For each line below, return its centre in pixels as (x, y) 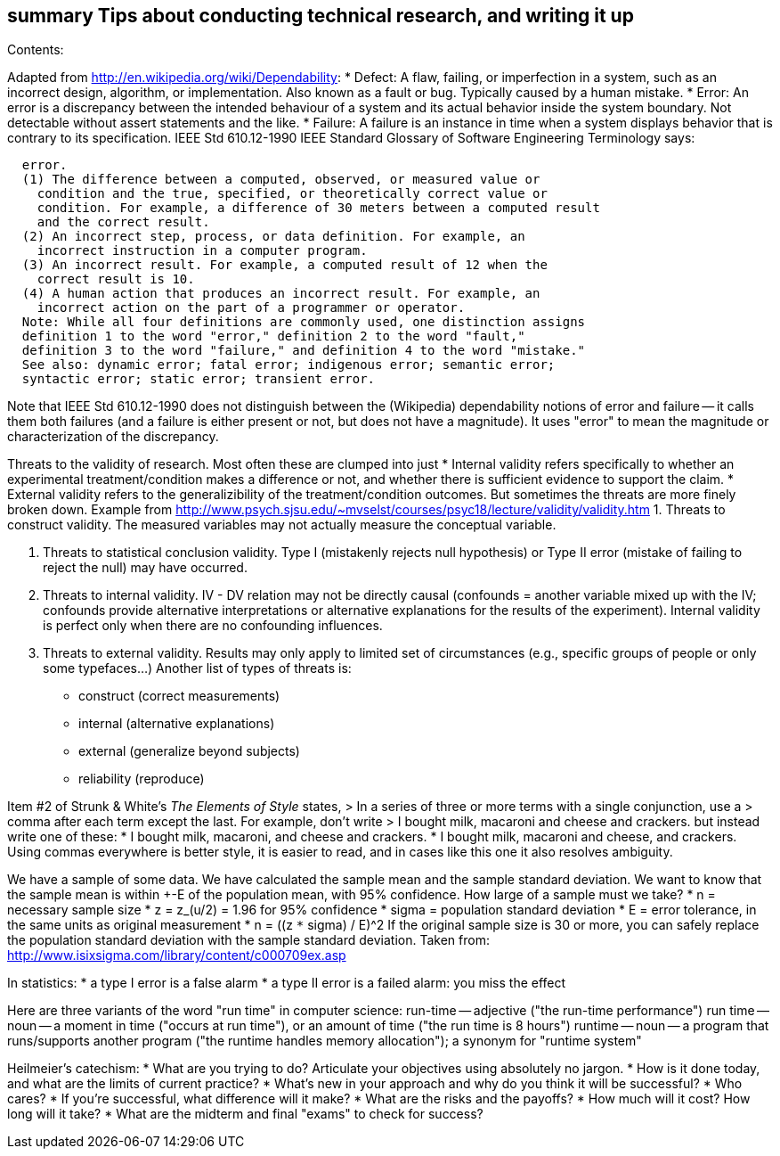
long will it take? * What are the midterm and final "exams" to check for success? (245, 1114)
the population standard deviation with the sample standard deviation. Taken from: (248, 940)
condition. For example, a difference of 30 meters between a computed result (318, 208)
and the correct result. (123, 222)
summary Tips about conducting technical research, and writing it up (321, 16)
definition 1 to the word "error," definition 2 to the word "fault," (273, 336)
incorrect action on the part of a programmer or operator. (251, 308)
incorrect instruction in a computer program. (202, 251)
